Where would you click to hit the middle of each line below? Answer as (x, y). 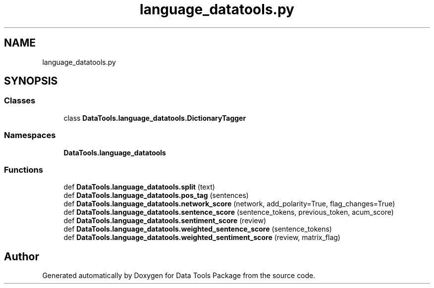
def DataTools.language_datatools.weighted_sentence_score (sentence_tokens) (198, 229)
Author (22, 256)
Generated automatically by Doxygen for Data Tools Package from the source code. (179, 276)
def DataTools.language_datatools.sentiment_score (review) (165, 221)
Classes (20, 101)
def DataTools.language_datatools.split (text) (139, 187)
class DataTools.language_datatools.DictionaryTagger (155, 118)
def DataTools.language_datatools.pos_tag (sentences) (156, 195)
